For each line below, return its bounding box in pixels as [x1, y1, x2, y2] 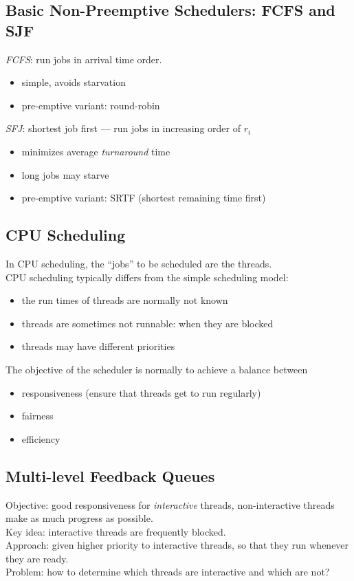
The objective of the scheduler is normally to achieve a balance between [5, 362, 308, 376]
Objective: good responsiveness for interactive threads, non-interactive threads [5, 497, 335, 512]
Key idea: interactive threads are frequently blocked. [5, 524, 226, 538]
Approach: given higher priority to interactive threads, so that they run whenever [5, 538, 349, 552]
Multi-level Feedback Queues [5, 465, 215, 486]
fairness [21, 408, 54, 423]
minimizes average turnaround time [21, 144, 170, 158]
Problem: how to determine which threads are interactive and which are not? [5, 564, 330, 579]
